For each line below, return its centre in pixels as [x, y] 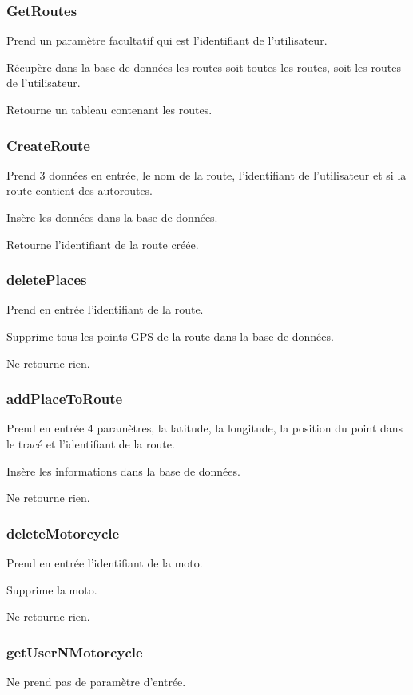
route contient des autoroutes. [80, 190]
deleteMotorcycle [63, 533]
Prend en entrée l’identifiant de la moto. [105, 563]
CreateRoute [48, 145]
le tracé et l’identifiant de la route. [91, 444]
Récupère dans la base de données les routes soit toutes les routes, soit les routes [204, 67]
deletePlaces [47, 280]
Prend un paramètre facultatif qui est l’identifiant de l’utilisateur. [167, 40]
